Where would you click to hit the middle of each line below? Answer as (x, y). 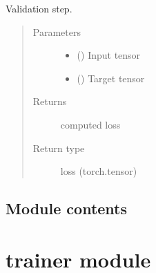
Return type (59, 148)
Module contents (67, 208)
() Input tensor (109, 55)
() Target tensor (111, 78)
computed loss (90, 124)
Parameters (57, 31)
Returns (50, 101)
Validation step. (39, 8)
